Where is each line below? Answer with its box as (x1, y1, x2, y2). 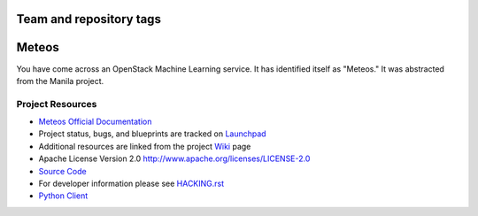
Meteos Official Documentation (38, 116, 152, 127)
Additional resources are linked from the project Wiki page (38, 141, 251, 151)
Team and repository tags (16, 12, 161, 27)
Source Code (38, 166, 88, 176)
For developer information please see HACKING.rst (38, 178, 225, 189)
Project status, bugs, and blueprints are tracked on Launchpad (38, 128, 266, 139)
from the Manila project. (16, 75, 104, 86)
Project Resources (16, 97, 97, 110)
